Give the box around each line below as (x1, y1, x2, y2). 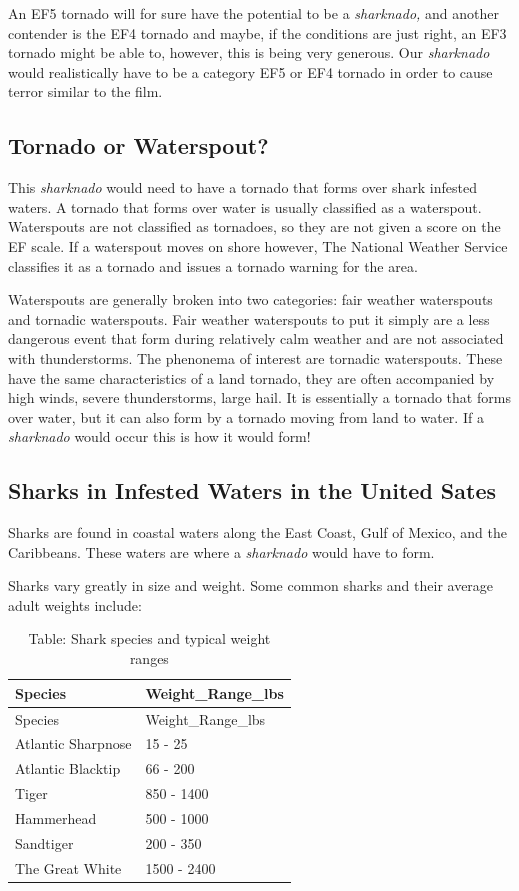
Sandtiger (15, 832, 74, 853)
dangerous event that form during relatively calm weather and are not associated (8, 328, 504, 349)
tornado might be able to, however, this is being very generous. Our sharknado (8, 42, 490, 63)
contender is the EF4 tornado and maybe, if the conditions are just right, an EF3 (8, 22, 507, 43)
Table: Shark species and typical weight (28, 628, 271, 649)
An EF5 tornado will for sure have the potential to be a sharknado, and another (8, 3, 499, 23)
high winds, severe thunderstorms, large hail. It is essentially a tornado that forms (8, 387, 511, 408)
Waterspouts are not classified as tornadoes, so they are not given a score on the (8, 216, 501, 237)
